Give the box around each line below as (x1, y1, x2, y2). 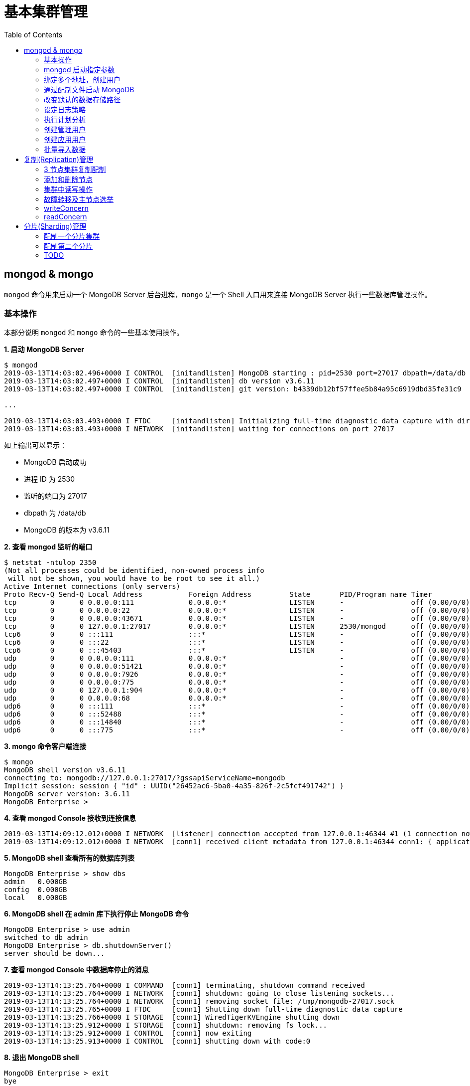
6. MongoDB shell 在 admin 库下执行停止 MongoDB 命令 (4, 909, 189, 918)
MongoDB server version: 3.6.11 (4, 790, 130, 798)
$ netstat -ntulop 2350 (4, 558, 97, 567)
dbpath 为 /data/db (24, 509, 86, 518)
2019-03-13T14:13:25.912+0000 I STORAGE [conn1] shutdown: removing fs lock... (4, 1021, 328, 1030)
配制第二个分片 (44, 241, 93, 250)
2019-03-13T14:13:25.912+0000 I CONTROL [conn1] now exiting (4, 1029, 252, 1038)
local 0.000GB (4, 894, 67, 902)
